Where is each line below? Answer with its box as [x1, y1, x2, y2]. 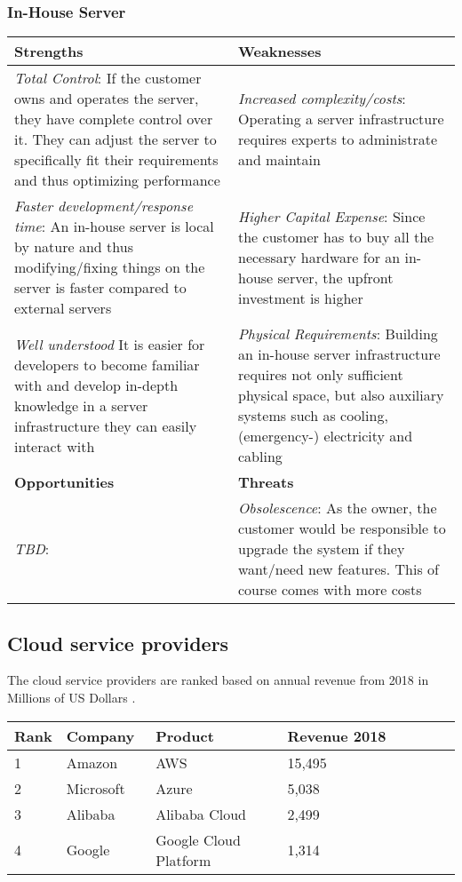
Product [155, 725, 214, 746]
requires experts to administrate [238, 129, 438, 150]
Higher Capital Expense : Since [238, 205, 426, 226]
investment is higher [238, 287, 363, 308]
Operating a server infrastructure [238, 108, 444, 130]
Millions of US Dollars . [7, 688, 136, 707]
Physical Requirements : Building [238, 323, 438, 345]
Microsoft [66, 777, 125, 799]
